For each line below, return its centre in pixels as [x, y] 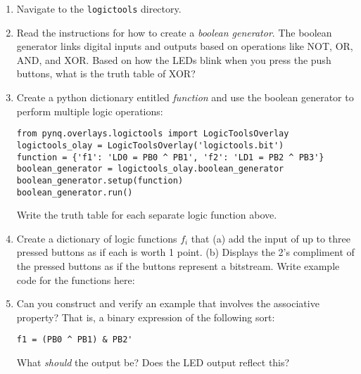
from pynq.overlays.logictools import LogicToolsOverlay [153, 134]
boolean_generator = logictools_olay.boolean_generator [150, 169]
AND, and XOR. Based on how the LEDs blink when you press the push [174, 59]
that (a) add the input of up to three [271, 238]
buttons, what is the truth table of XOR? [106, 73]
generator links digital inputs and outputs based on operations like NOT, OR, [185, 46]
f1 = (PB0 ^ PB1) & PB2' [75, 340]
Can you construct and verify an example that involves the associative [168, 303]
